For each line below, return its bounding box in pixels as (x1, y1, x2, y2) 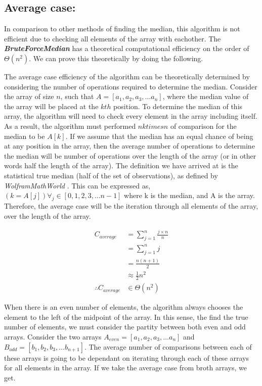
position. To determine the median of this (113, 101, 243, 111)
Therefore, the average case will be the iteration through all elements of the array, (4, 200, 258, 211)
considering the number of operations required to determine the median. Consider (4, 81, 257, 91)
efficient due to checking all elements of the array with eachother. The (4, 33, 221, 43)
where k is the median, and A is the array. (124, 190, 255, 201)
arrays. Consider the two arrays (4, 331, 102, 342)
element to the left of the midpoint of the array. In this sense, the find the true (4, 311, 248, 322)
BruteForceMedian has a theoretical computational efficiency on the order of (4, 43, 249, 54)
